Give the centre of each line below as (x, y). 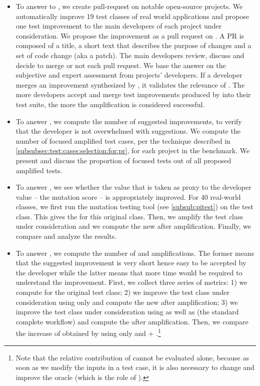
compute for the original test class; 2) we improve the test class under (122, 292)
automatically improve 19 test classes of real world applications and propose (132, 16)
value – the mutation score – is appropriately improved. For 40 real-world (128, 197)
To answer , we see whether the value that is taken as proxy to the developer (133, 187)
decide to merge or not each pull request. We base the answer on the (121, 65)
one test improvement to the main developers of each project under (119, 26)
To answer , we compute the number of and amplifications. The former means (135, 253)
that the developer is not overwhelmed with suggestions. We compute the (128, 131)
